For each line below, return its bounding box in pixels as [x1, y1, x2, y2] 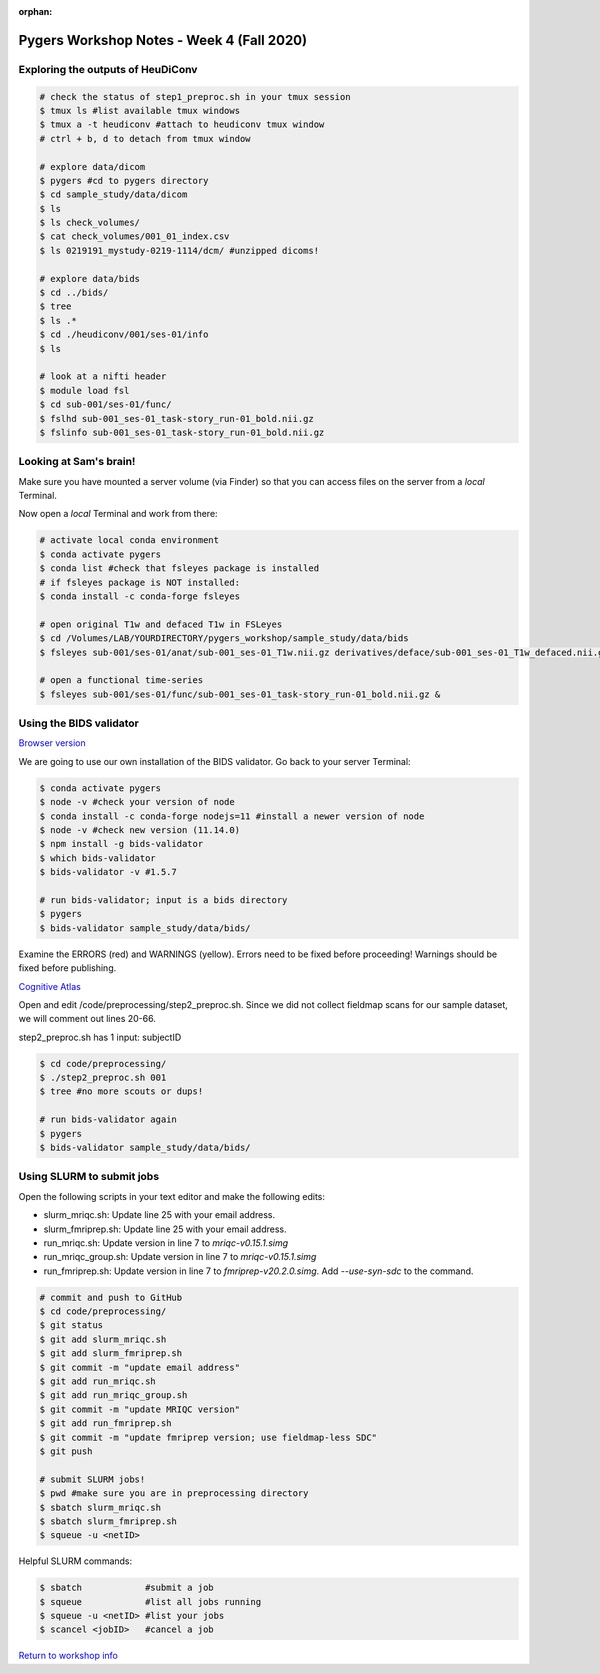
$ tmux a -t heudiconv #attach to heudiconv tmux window [39, 119, 325, 130]
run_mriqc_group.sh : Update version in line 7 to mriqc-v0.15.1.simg [43, 1251, 317, 1263]
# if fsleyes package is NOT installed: [39, 576, 240, 588]
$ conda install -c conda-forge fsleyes [39, 591, 240, 602]
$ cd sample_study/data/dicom [39, 189, 188, 200]
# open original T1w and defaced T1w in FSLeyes [39, 618, 283, 630]
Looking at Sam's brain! [18, 455, 136, 469]
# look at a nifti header [39, 371, 167, 382]
